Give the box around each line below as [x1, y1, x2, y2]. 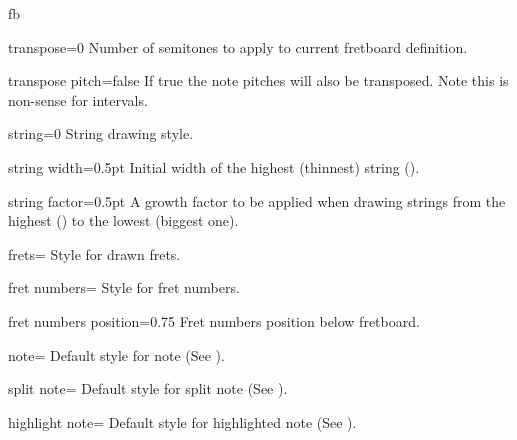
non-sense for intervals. [8, 89, 148, 110]
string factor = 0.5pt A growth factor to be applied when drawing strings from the [8, 190, 506, 211]
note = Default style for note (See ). [8, 344, 225, 365]
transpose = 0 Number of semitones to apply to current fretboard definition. [8, 36, 468, 57]
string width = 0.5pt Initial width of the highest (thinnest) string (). [8, 156, 420, 177]
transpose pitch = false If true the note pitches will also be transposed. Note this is [8, 70, 509, 91]
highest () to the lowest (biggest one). [8, 210, 239, 231]
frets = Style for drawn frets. [8, 243, 181, 264]
